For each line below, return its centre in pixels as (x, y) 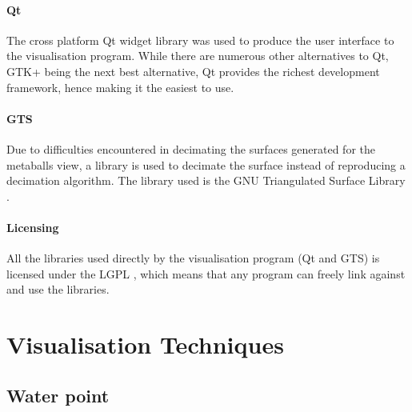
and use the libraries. (58, 289)
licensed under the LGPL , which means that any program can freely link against (206, 273)
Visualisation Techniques (145, 344)
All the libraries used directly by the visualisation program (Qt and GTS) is (193, 258)
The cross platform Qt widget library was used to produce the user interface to (200, 40)
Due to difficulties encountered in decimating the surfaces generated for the (191, 148)
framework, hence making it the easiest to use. (120, 87)
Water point (58, 395)
